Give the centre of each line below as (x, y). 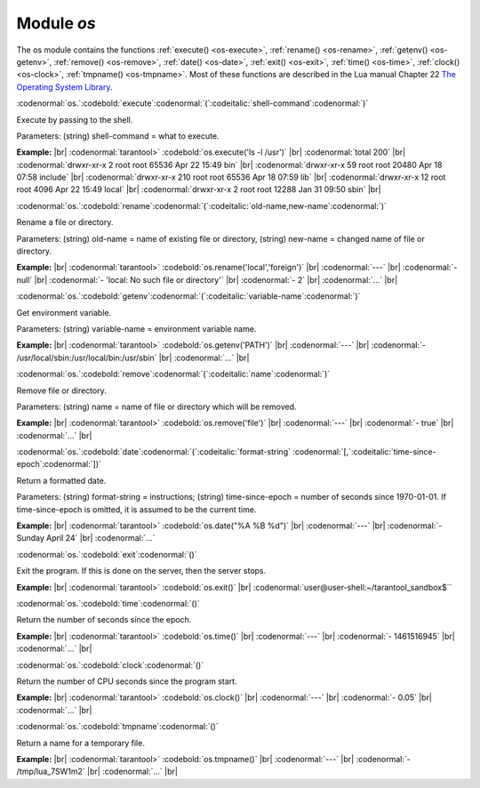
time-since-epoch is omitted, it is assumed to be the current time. (136, 509)
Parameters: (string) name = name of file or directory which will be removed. (156, 406)
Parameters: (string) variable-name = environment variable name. (136, 328)
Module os (56, 23)
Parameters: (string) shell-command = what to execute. (118, 136)
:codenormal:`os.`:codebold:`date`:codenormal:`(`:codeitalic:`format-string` (153, 452)
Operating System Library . (64, 87)
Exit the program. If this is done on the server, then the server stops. (141, 571)
